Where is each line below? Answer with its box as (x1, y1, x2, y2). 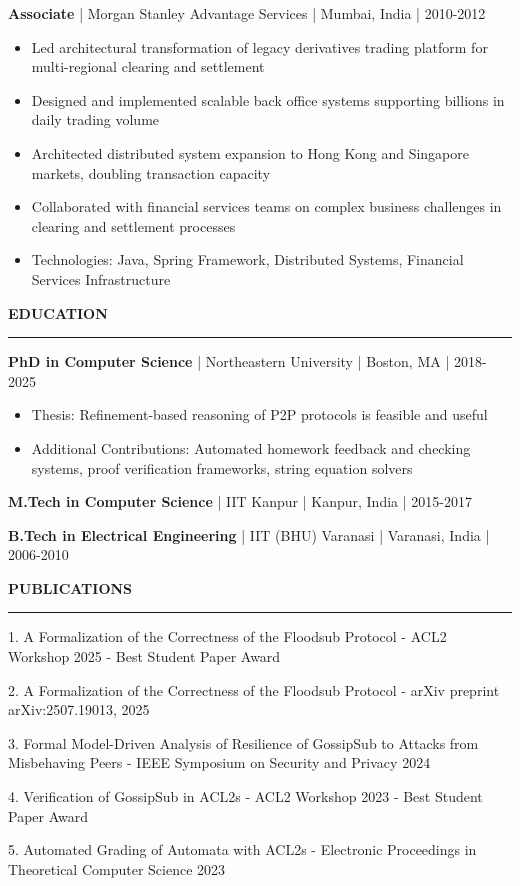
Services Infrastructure (31, 268, 171, 289)
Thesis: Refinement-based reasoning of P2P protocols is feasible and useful (31, 404, 488, 425)
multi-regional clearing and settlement (31, 56, 265, 77)
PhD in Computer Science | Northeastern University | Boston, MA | (8, 351, 450, 372)
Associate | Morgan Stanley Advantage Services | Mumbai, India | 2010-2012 (8, 3, 486, 23)
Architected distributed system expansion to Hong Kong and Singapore (31, 142, 469, 163)
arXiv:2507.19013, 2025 (8, 699, 150, 720)
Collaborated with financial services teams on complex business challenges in (31, 196, 502, 217)
